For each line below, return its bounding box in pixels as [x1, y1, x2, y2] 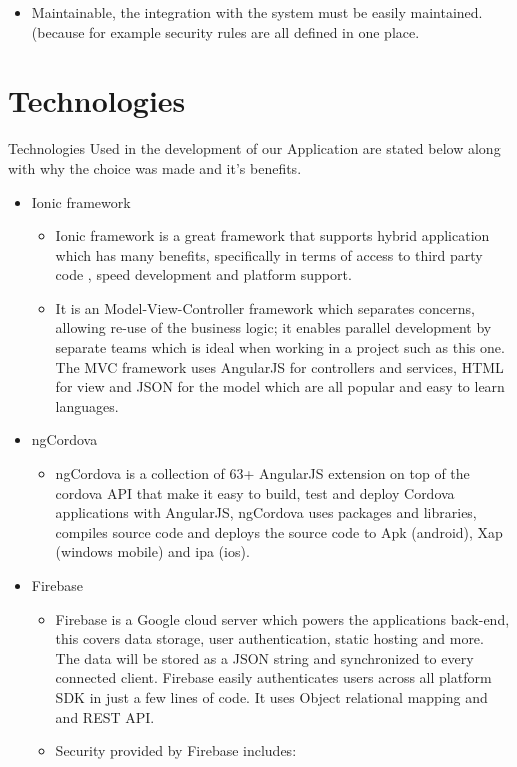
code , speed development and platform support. [55, 264, 352, 285]
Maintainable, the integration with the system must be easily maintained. [31, 2, 483, 22]
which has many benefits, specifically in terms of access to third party [55, 244, 483, 265]
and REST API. [55, 706, 155, 727]
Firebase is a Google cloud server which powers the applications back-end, [55, 608, 510, 629]
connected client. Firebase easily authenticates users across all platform [55, 667, 492, 688]
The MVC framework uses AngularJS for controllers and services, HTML [55, 356, 504, 377]
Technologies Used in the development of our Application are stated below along [8, 138, 501, 159]
